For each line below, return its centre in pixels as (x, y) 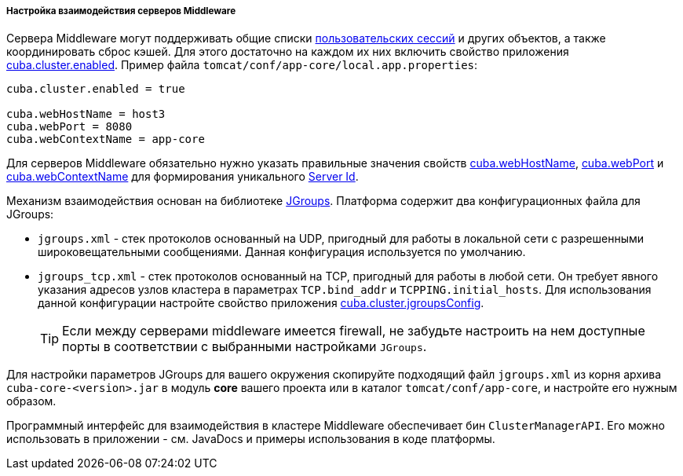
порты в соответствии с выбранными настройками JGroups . (245, 347)
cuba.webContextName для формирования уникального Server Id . (183, 177)
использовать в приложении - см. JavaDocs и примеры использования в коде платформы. (251, 439)
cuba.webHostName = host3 (86, 114)
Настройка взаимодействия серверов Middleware (121, 11)
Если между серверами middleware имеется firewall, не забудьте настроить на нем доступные (354, 331)
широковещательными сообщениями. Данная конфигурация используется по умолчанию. (282, 252)
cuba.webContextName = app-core (106, 139)
